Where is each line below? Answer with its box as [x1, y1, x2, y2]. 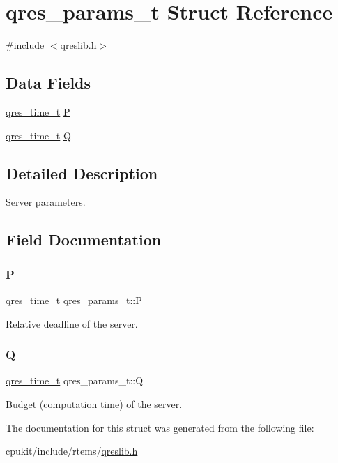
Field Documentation [6, 229, 162, 250]
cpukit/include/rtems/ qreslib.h [6, 443, 138, 458]
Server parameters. [6, 195, 86, 209]
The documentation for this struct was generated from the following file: [6, 420, 314, 434]
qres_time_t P [6, 104, 70, 119]
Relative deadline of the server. [6, 316, 138, 331]
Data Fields [6, 72, 91, 93]
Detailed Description [6, 162, 158, 183]
